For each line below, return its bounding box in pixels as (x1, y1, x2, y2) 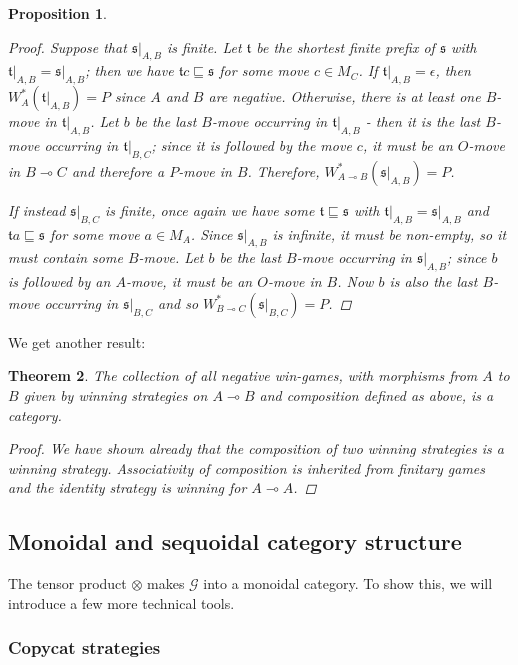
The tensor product (8, 573, 127, 594)
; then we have (85, 60, 174, 81)
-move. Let (138, 247, 204, 268)
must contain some (8, 247, 123, 268)
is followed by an (8, 271, 111, 292)
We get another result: (8, 331, 146, 352)
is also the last (389, 271, 478, 292)
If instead (8, 199, 66, 220)
